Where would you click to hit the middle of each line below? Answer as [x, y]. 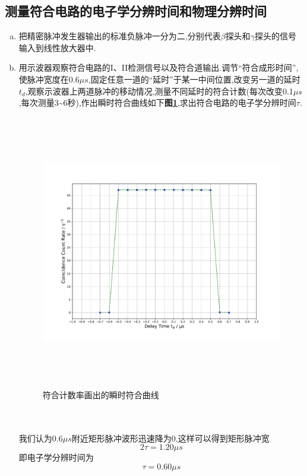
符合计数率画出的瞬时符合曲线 [101, 394]
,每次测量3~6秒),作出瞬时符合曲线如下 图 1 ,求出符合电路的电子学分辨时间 [157, 103]
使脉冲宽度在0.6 [49, 79]
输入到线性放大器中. [57, 47]
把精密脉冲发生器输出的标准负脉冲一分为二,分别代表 [120, 36]
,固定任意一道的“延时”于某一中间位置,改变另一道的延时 [194, 79]
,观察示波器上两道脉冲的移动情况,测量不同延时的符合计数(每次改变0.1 [159, 91]
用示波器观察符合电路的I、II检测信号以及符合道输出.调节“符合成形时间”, [159, 67]
